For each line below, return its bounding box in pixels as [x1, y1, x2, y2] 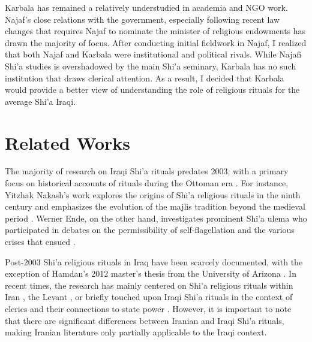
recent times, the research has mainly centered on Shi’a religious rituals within [5, 279, 293, 291]
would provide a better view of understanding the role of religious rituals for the [5, 83, 300, 96]
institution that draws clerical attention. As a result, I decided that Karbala [5, 71, 284, 84]
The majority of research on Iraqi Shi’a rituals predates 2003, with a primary [5, 165, 289, 177]
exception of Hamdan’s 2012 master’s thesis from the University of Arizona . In [5, 267, 296, 280]
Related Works [5, 130, 131, 155]
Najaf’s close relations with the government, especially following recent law [5, 13, 280, 25]
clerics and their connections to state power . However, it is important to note [5, 302, 292, 314]
